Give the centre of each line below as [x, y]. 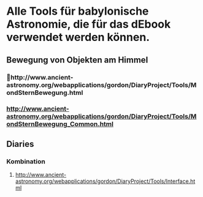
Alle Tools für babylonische [78, 11]
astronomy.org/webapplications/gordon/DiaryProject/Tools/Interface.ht [105, 181]
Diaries [20, 144]
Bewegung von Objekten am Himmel [77, 60]
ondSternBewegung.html [45, 92]
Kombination [26, 162]
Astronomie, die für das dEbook [89, 24]
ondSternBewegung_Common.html [60, 124]
